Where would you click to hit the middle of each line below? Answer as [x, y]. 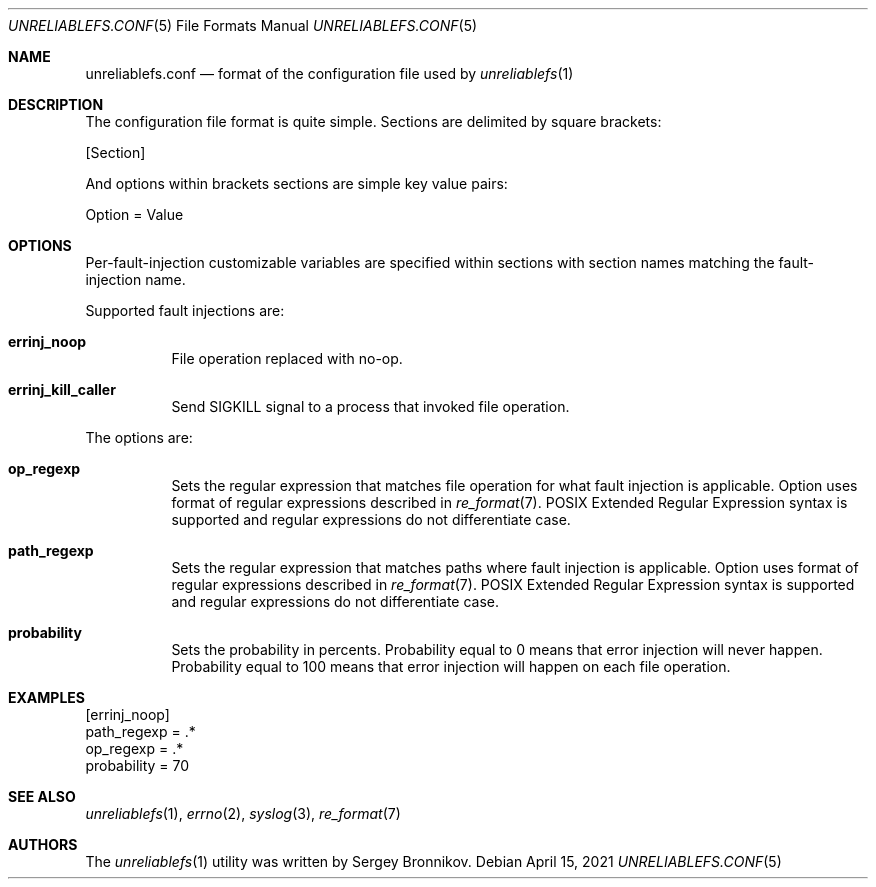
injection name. [135, 279]
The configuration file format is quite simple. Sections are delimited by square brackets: [373, 121]
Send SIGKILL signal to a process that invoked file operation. [370, 406]
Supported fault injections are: [185, 310]
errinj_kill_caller [62, 389]
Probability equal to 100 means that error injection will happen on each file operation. [451, 666]
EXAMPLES [46, 697]
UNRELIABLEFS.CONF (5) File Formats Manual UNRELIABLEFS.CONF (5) [243, 25]
